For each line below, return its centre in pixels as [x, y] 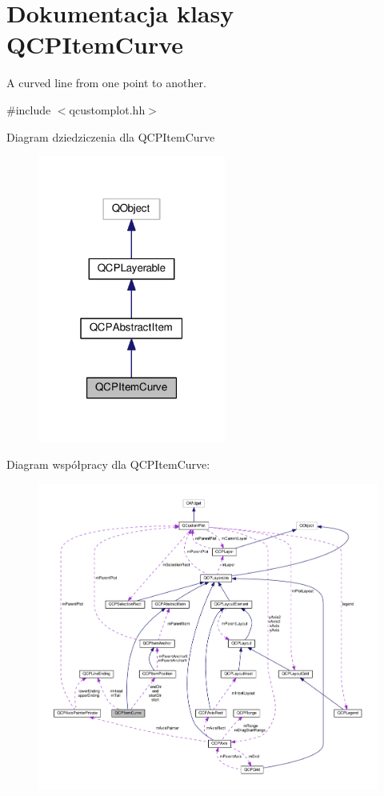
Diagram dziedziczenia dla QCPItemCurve [111, 136]
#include [29, 109]
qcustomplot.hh [107, 109]
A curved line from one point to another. [106, 83]
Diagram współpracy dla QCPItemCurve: [108, 464]
